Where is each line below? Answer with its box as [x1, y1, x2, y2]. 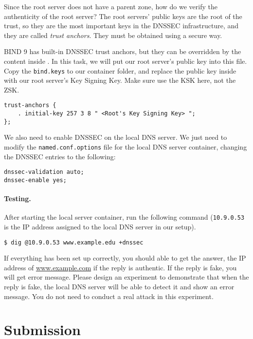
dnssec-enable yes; [4, 176, 67, 184]
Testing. [4, 193, 31, 204]
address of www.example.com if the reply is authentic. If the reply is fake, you [4, 262, 237, 272]
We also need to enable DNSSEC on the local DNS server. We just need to [4, 132, 227, 142]
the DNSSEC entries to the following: [4, 151, 116, 161]
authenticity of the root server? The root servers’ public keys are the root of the [4, 11, 242, 21]
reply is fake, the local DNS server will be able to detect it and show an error [4, 282, 235, 292]
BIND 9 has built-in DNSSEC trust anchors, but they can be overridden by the [4, 46, 241, 56]
